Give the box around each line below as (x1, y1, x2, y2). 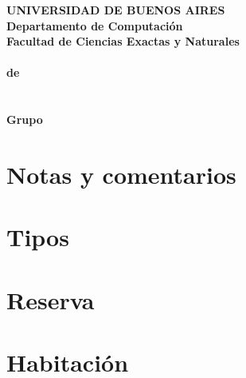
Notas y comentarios (6, 157, 236, 190)
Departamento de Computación (6, 17, 183, 34)
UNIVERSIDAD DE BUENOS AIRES (6, 2, 225, 18)
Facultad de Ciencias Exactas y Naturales (6, 33, 240, 50)
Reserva (6, 283, 95, 316)
